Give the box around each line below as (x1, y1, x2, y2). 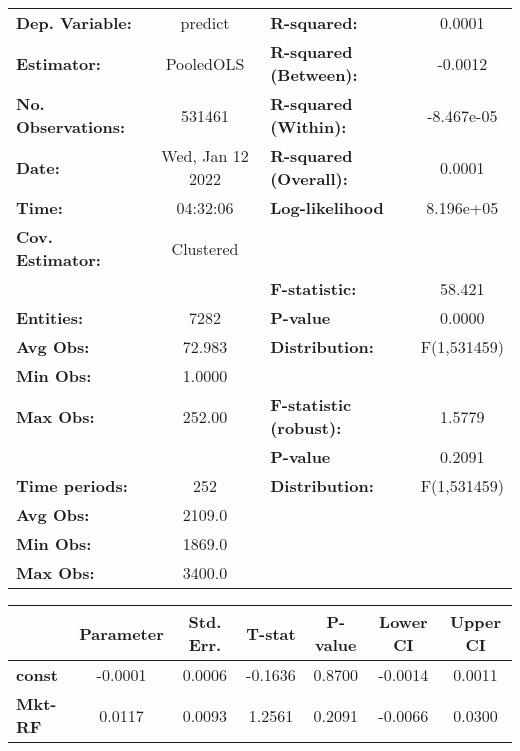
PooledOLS (165, 51, 245, 75)
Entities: (16, 306, 84, 329)
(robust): (270, 416, 342, 439)
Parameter (79, 621, 164, 645)
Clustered (171, 236, 239, 260)
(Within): (270, 115, 347, 138)
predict (180, 11, 230, 34)
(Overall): (270, 167, 348, 190)
